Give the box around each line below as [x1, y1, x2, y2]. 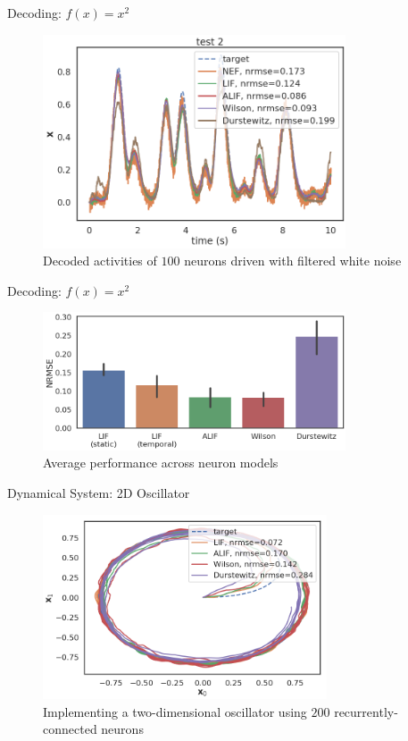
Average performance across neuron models [43, 453, 279, 472]
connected [43, 720, 97, 738]
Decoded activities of [43, 251, 157, 270]
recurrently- [334, 702, 398, 720]
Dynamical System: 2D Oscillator [7, 483, 190, 501]
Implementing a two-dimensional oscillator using [43, 702, 307, 720]
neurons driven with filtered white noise [184, 251, 402, 270]
